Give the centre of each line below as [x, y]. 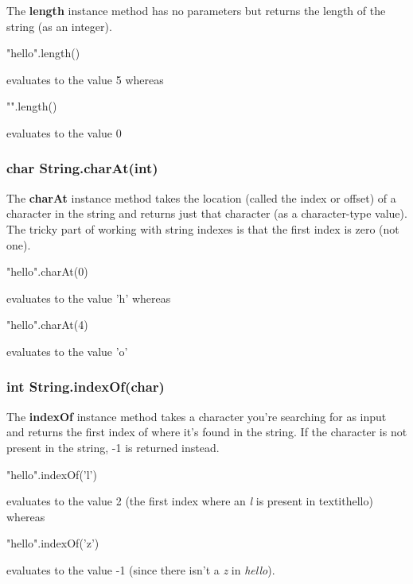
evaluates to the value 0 [64, 132]
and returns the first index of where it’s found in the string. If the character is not [207, 432]
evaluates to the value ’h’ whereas [89, 298]
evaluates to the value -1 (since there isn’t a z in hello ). [141, 569]
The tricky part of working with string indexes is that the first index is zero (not [203, 228]
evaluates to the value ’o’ [67, 351]
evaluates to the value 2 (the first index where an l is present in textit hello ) [190, 501]
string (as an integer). [59, 26]
